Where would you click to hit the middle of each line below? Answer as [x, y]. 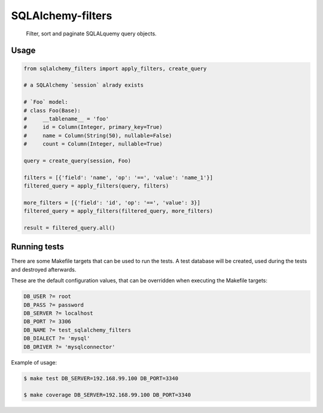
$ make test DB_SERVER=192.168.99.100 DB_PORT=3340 [101, 378]
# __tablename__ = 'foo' [66, 119]
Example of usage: [34, 362]
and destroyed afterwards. [44, 269]
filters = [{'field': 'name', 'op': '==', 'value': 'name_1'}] [118, 177]
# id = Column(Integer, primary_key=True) [93, 127]
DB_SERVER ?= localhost [59, 313]
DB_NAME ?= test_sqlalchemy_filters [77, 330]
